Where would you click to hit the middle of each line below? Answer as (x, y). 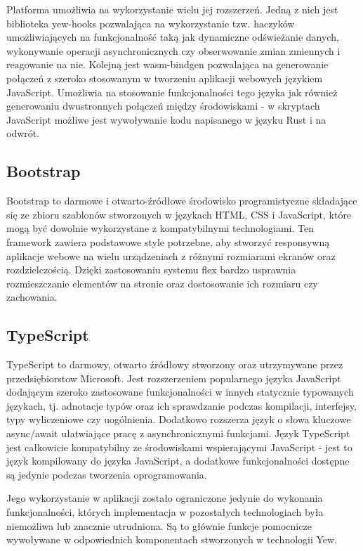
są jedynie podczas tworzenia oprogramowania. (107, 474)
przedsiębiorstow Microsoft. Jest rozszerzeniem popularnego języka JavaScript (174, 378)
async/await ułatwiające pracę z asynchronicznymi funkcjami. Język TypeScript (178, 433)
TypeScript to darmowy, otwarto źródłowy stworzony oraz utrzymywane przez (175, 364)
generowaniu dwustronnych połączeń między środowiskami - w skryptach (163, 106)
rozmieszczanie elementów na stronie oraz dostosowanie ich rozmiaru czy (162, 283)
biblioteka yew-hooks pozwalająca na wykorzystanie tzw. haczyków (151, 23)
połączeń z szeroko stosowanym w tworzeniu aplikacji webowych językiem (165, 78)
